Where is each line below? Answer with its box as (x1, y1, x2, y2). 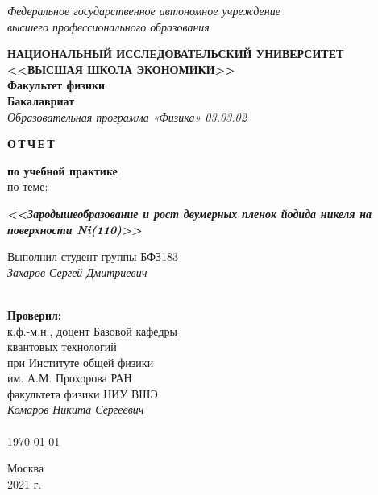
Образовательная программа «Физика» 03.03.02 (7, 108, 247, 125)
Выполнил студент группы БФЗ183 (7, 248, 179, 265)
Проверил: (7, 306, 62, 323)
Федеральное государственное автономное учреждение (7, 2, 280, 19)
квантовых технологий (7, 338, 117, 355)
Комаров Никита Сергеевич (7, 401, 144, 418)
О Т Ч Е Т (7, 135, 55, 152)
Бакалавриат (7, 92, 75, 109)
